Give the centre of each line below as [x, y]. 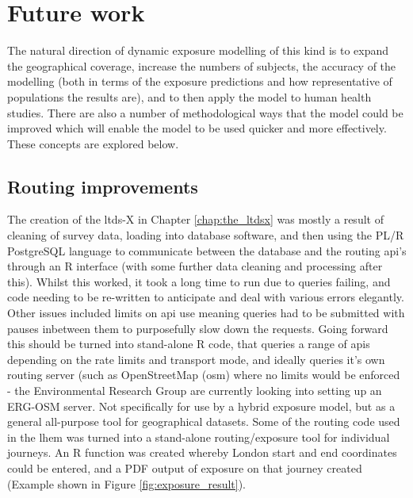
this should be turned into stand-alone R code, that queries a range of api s [189, 344]
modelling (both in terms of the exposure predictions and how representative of [200, 81]
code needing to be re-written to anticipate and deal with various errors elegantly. [206, 297]
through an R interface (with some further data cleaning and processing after [195, 266]
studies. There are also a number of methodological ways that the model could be [205, 112]
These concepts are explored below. [93, 143]
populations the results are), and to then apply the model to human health [189, 96]
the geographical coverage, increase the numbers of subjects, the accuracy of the [202, 65]
